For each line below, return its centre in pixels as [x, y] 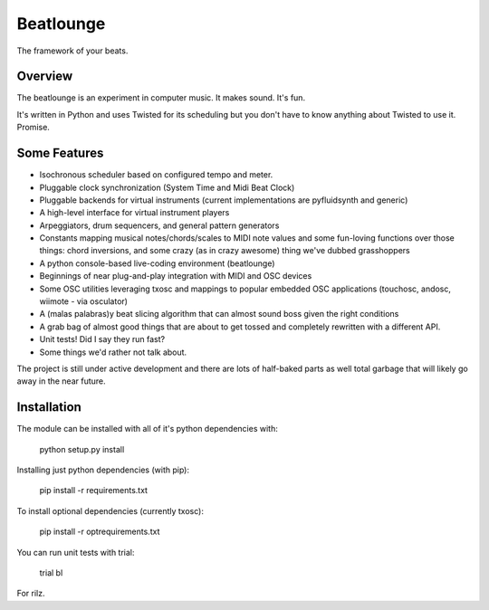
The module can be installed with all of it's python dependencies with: [147, 429]
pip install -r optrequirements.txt [100, 532]
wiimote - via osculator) [84, 301]
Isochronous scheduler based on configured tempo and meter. [156, 175]
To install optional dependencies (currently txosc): [110, 510]
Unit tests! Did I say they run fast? [102, 339]
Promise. [33, 128]
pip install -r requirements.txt [94, 491]
